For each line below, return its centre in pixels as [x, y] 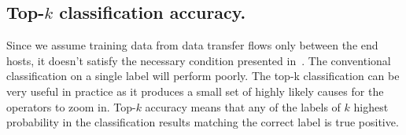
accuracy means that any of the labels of [243, 106]
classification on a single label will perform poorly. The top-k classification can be [203, 76]
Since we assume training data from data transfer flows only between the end [192, 45]
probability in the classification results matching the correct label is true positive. [203, 122]
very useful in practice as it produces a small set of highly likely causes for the [195, 91]
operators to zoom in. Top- [71, 106]
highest [371, 106]
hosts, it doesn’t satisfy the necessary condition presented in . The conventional [199, 60]
